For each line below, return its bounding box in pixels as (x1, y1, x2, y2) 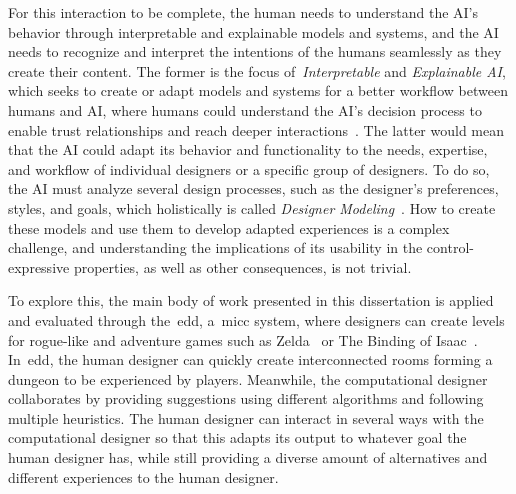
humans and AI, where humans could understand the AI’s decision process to (8, 99, 482, 120)
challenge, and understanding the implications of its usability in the (8, 237, 423, 258)
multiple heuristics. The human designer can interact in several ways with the (8, 407, 484, 428)
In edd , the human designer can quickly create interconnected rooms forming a (8, 349, 493, 370)
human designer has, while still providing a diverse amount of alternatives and (8, 447, 488, 468)
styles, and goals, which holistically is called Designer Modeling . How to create (8, 197, 496, 218)
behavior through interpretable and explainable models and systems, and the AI (8, 21, 499, 42)
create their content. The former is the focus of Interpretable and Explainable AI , (8, 60, 506, 81)
